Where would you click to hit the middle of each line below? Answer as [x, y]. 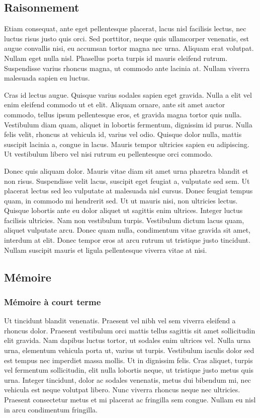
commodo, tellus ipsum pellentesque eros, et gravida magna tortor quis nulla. [123, 114]
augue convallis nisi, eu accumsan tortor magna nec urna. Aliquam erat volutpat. [129, 48]
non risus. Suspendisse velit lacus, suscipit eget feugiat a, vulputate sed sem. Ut [127, 181]
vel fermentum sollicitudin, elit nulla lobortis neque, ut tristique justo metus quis [129, 370]
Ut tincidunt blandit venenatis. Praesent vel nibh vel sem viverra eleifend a [120, 321]
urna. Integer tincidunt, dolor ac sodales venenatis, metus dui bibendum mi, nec [127, 379]
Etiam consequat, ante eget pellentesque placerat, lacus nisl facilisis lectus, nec [125, 28]
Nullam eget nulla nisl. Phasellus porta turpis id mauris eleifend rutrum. [116, 58]
